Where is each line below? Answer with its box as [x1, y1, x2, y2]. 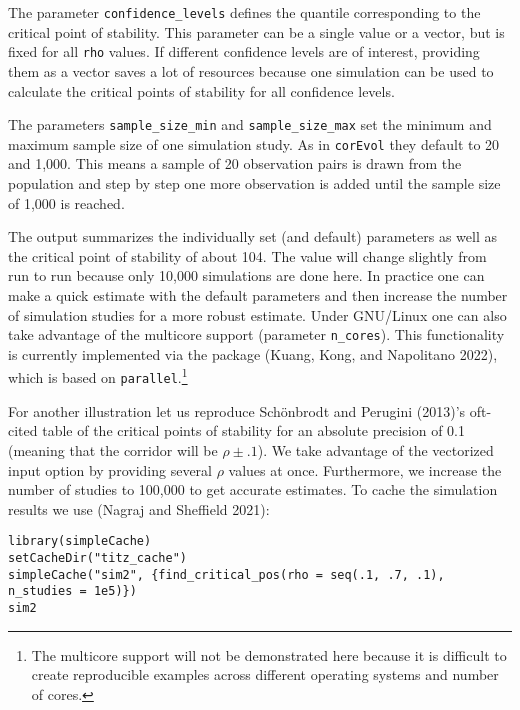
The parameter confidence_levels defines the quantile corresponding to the [8, 2, 481, 22]
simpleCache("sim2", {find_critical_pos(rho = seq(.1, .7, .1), [8, 567, 445, 582]
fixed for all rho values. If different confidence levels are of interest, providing [8, 41, 480, 62]
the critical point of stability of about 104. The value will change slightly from [8, 245, 487, 266]
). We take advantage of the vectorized [257, 439, 494, 460]
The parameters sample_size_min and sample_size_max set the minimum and [8, 114, 492, 135]
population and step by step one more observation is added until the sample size [8, 173, 501, 193]
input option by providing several [8, 459, 212, 480]
